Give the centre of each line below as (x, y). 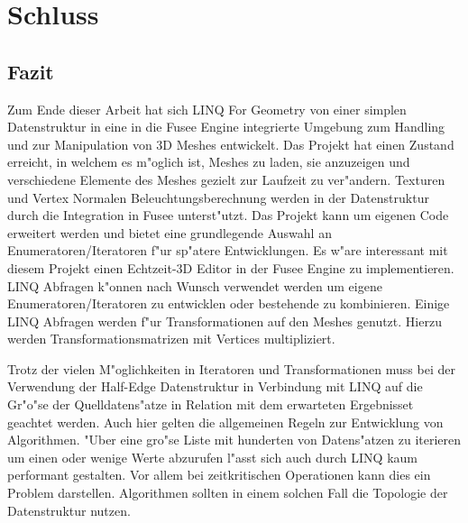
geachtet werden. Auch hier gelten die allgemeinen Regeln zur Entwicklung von (225, 422)
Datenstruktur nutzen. (69, 510)
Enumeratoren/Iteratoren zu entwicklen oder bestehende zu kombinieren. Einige (229, 303)
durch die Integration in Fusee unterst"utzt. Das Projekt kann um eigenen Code (228, 215)
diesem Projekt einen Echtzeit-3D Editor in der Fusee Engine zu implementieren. (231, 267)
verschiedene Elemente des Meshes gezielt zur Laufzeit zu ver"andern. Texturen (226, 179)
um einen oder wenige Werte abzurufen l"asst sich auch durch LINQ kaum (212, 457)
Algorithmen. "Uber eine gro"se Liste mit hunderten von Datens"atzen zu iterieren (234, 440)
